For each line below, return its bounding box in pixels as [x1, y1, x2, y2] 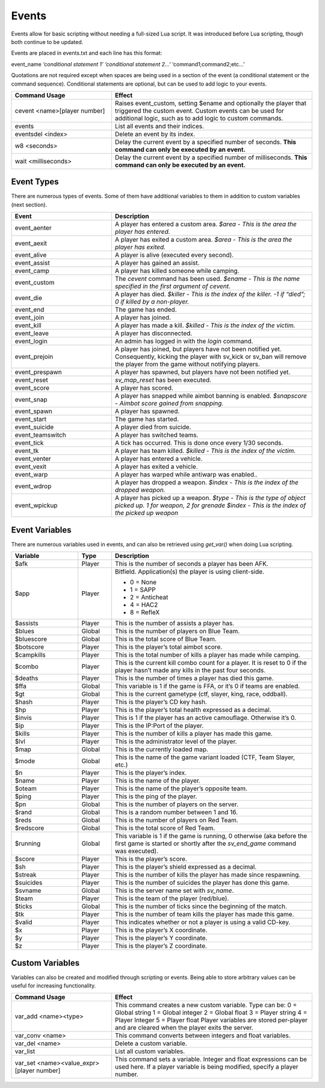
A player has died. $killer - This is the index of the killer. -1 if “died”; [114, 290, 306, 298]
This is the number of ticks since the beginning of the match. [114, 902, 287, 911]
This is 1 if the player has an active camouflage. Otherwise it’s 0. [114, 714, 297, 722]
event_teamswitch [14, 431, 66, 439]
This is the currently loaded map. [114, 745, 209, 754]
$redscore [14, 824, 45, 833]
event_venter [14, 455, 51, 463]
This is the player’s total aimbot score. [114, 643, 223, 651]
